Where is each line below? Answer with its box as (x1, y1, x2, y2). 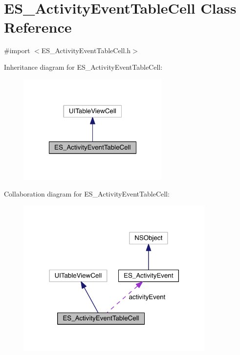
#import (4, 45, 30, 56)
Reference (4, 17, 72, 37)
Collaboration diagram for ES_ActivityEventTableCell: (4, 188, 170, 198)
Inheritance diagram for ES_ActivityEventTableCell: (4, 61, 163, 72)
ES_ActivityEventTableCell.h (41, 45, 131, 56)
